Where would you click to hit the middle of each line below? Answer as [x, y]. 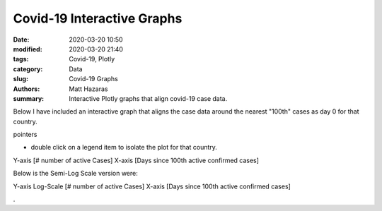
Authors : [27, 89]
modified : [28, 49]
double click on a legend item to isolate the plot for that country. [124, 147]
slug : [21, 79]
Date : [21, 40]
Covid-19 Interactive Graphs [98, 18]
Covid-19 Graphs [93, 79]
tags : [21, 59]
